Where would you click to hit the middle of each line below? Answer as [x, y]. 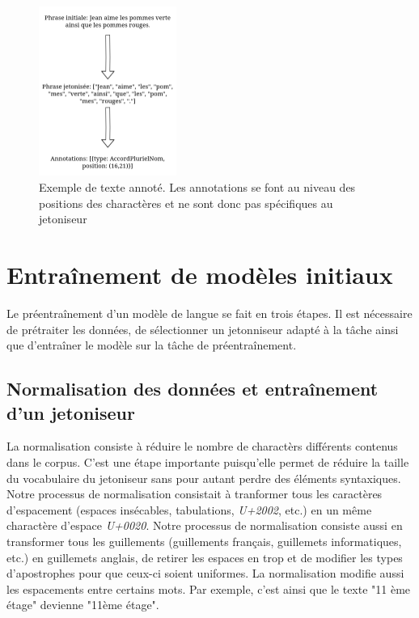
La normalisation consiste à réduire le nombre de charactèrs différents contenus [202, 446]
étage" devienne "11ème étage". [83, 605]
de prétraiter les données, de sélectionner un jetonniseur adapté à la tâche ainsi [203, 329]
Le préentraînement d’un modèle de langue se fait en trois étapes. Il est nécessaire [209, 313]
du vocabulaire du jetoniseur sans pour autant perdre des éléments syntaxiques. [204, 478]
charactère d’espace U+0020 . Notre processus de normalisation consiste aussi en [205, 525]
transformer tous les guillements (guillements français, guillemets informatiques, [204, 541]
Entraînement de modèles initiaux [200, 275]
